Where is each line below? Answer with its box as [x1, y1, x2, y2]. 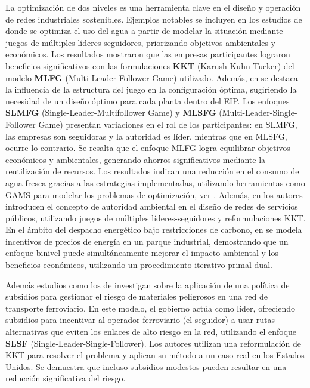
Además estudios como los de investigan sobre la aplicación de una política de [5, 278, 290, 291]
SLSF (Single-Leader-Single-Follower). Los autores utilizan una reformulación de [5, 337, 302, 349]
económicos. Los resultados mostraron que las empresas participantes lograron [5, 48, 290, 60]
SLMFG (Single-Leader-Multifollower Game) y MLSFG [5, 106, 216, 119]
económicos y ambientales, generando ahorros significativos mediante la [5, 153, 266, 165]
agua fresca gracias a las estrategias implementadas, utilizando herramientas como [5, 176, 305, 189]
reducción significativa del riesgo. [5, 372, 126, 384]
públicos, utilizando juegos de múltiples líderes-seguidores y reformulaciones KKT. [5, 211, 306, 224]
